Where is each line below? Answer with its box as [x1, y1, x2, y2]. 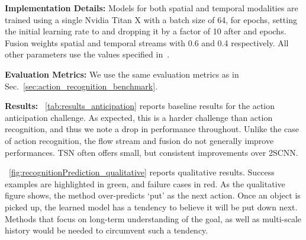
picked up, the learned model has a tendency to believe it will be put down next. [5, 200, 298, 213]
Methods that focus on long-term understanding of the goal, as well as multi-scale [5, 212, 302, 225]
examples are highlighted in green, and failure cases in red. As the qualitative [5, 177, 285, 190]
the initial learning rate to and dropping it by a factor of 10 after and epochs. [5, 25, 286, 37]
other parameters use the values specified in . [5, 48, 170, 60]
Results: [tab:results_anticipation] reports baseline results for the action [5, 100, 275, 112]
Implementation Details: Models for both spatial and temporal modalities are [5, 2, 298, 14]
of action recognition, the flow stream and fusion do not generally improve [5, 134, 274, 146]
